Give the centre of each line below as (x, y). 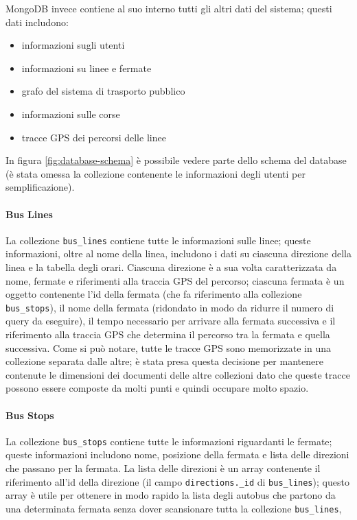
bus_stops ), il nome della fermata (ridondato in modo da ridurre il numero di (170, 307)
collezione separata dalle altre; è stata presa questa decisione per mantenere (164, 361)
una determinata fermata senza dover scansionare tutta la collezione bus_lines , (174, 508)
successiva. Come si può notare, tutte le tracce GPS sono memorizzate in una (168, 347)
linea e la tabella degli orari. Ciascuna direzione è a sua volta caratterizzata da (171, 267)
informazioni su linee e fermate (87, 68)
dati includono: (37, 22)
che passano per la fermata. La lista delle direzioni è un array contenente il (163, 468)
